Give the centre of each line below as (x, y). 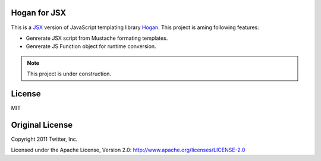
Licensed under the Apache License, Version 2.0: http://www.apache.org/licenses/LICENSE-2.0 (128, 150)
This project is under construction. (69, 74)
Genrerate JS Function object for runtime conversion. (91, 46)
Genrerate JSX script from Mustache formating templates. (97, 38)
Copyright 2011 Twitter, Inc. (44, 139)
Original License (42, 125)
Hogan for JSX (39, 13)
